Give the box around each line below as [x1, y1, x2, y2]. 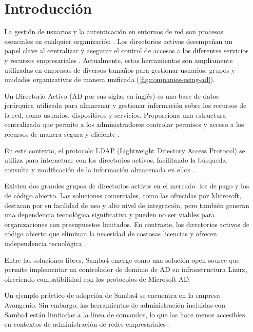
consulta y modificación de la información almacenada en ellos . [4, 164, 195, 174]
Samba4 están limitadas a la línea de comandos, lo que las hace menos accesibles [4, 309, 245, 319]
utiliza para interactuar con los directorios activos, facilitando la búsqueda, [4, 155, 228, 165]
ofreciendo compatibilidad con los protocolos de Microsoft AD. [4, 273, 191, 284]
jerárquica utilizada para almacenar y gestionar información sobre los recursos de [4, 100, 247, 110]
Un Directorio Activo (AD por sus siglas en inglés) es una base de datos [4, 90, 219, 101]
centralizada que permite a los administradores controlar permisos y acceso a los [4, 119, 244, 129]
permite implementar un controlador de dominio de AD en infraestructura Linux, [4, 264, 247, 274]
